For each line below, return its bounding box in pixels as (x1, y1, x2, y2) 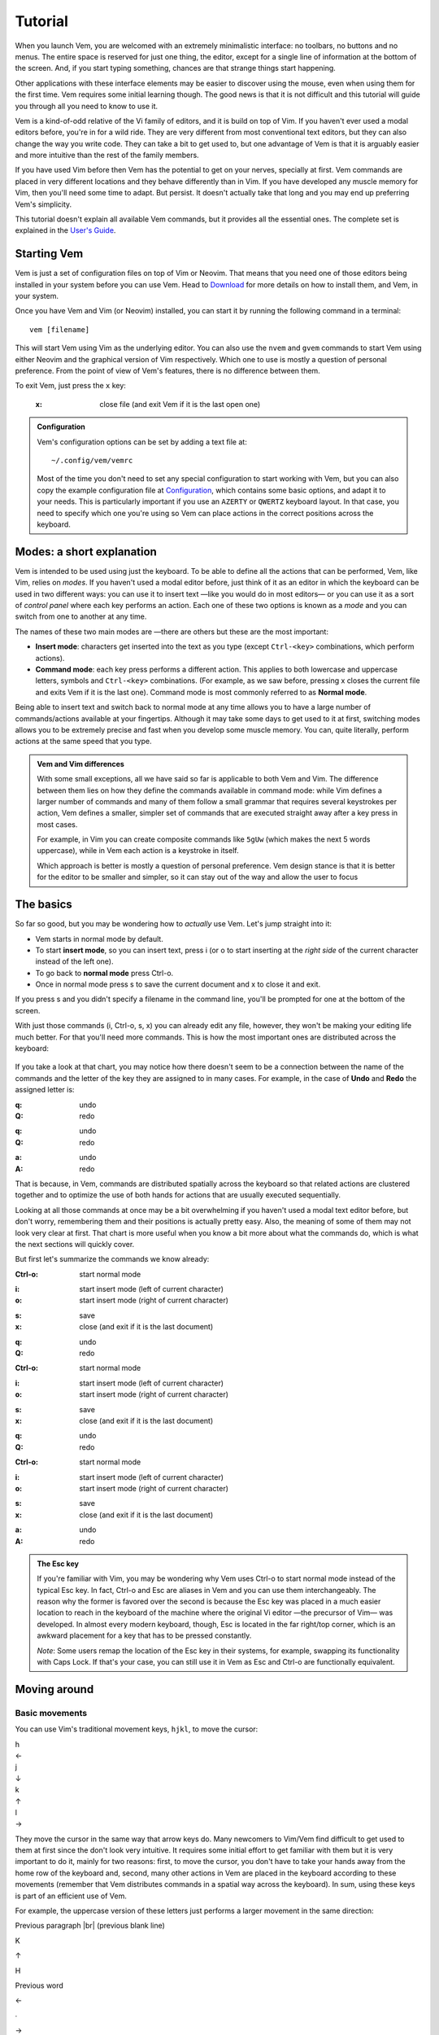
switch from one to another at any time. (15, 611, 147, 622)
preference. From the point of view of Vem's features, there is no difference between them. (15, 366, 320, 376)
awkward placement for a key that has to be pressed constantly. (37, 1630, 252, 1640)
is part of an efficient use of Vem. (15, 1891, 128, 1901)
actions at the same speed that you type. (15, 737, 152, 746)
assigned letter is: (15, 1085, 75, 1095)
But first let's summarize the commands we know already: (15, 1254, 210, 1264)
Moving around (15, 1682, 94, 1696)
